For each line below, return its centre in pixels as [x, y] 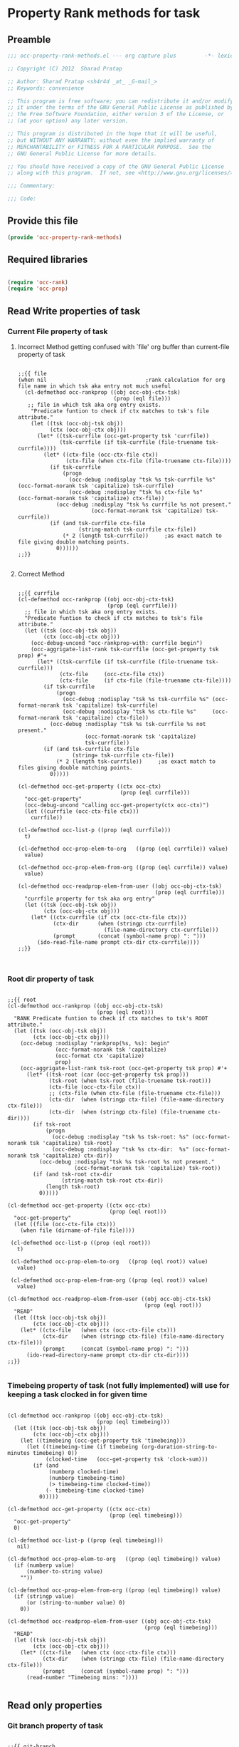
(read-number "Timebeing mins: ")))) [82, 1677]
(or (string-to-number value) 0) [76, 1602]
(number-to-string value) [64, 1571]
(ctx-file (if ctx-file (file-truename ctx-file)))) [145, 680]
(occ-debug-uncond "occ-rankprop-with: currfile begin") [117, 643]
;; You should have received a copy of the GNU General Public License [116, 166]
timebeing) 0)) [55, 1453]
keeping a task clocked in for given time [78, 1394]
